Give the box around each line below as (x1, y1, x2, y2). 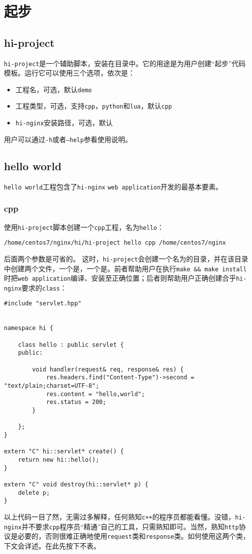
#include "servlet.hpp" (4, 300, 82, 307)
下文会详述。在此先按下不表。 (4, 540, 100, 551)
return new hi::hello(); (18, 456, 99, 463)
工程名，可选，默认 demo (15, 84, 92, 94)
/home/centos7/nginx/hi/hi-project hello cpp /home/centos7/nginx (4, 239, 226, 247)
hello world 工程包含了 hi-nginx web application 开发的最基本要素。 (4, 181, 223, 191)
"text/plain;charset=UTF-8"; (4, 382, 99, 390)
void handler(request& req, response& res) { (32, 366, 184, 373)
